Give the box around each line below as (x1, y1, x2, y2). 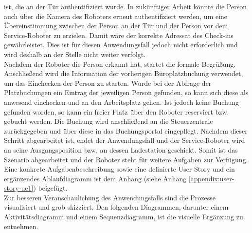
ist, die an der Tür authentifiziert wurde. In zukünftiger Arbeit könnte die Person (4, 1, 247, 11)
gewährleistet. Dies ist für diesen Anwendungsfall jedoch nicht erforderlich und (4, 39, 238, 50)
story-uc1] (4, 183, 34, 193)
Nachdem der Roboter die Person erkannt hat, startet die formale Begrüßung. (4, 58, 236, 69)
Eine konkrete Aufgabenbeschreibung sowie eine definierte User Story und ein (4, 164, 235, 174)
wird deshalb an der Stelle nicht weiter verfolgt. (4, 49, 146, 59)
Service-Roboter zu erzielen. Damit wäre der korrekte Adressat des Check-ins (4, 30, 234, 40)
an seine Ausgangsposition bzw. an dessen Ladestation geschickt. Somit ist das (4, 144, 238, 155)
